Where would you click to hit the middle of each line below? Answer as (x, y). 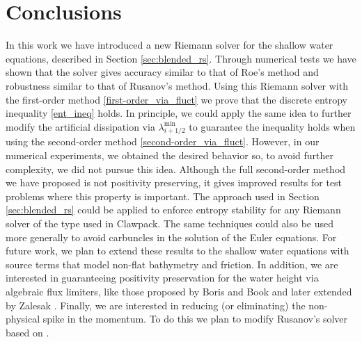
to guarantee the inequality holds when (272, 126)
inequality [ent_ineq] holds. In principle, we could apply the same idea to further (179, 113)
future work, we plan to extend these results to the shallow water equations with (178, 251)
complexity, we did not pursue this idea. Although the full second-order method (176, 169)
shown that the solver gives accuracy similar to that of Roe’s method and (162, 72)
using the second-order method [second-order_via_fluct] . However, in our (163, 141)
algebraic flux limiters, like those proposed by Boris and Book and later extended (179, 292)
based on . (27, 332)
